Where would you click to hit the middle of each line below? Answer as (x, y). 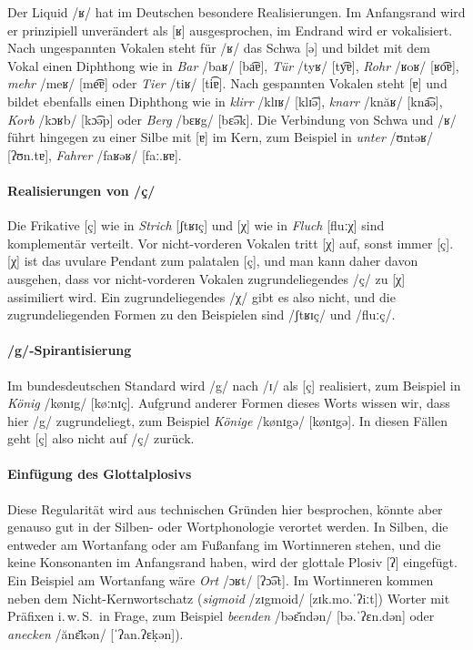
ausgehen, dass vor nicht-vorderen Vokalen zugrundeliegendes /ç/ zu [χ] (206, 278)
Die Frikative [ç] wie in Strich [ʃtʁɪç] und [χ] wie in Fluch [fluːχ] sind (196, 225)
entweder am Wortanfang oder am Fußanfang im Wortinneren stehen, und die (224, 544)
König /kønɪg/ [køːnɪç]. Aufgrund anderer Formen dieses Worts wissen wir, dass (229, 403)
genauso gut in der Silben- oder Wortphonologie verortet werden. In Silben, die (228, 527)
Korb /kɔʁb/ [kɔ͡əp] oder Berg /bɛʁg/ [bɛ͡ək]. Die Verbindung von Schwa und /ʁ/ (232, 119)
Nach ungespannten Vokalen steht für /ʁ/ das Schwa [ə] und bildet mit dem (219, 48)
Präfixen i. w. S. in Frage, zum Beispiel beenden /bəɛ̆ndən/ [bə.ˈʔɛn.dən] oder (221, 616)
